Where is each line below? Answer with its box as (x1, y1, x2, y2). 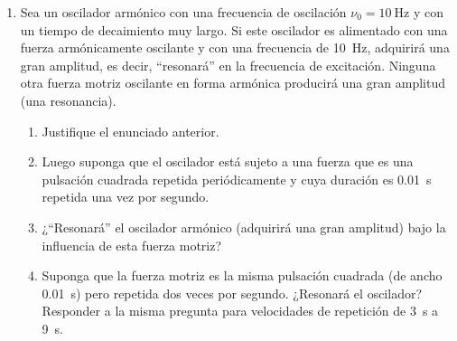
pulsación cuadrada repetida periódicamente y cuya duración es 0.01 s (42, 169, 432, 188)
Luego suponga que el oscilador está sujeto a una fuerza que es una (42, 152, 414, 171)
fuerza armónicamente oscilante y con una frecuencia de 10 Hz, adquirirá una (20, 38, 450, 57)
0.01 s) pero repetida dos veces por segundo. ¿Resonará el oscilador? (42, 283, 423, 302)
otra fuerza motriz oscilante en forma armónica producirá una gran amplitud (20, 73, 445, 92)
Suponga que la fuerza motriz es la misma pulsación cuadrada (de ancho (42, 266, 443, 285)
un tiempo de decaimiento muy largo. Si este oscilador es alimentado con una (20, 20, 448, 39)
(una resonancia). (20, 90, 117, 109)
